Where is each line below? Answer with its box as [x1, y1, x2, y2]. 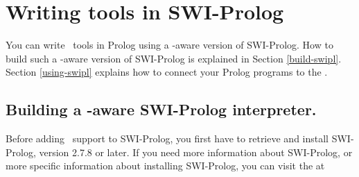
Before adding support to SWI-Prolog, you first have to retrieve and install [6, 131, 329, 146]
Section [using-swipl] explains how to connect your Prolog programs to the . [6, 65, 328, 79]
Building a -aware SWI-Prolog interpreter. [6, 99, 317, 120]
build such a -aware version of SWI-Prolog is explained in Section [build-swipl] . [6, 51, 342, 65]
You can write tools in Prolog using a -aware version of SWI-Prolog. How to [6, 37, 333, 52]
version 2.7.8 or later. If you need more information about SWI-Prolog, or [39, 144, 353, 159]
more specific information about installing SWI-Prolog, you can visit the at [6, 158, 325, 173]
